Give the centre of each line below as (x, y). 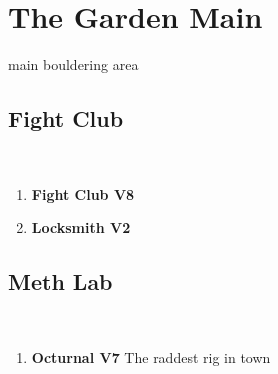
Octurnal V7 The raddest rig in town (151, 356)
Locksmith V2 (81, 227)
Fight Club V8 (83, 193)
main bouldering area (73, 64)
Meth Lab (60, 281)
